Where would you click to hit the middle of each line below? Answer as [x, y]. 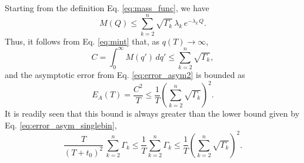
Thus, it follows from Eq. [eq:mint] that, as [82, 41]
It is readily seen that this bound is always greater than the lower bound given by [152, 113]
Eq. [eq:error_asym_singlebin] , [61, 125]
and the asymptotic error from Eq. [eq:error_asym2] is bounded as [125, 75]
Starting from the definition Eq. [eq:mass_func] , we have [107, 8]
